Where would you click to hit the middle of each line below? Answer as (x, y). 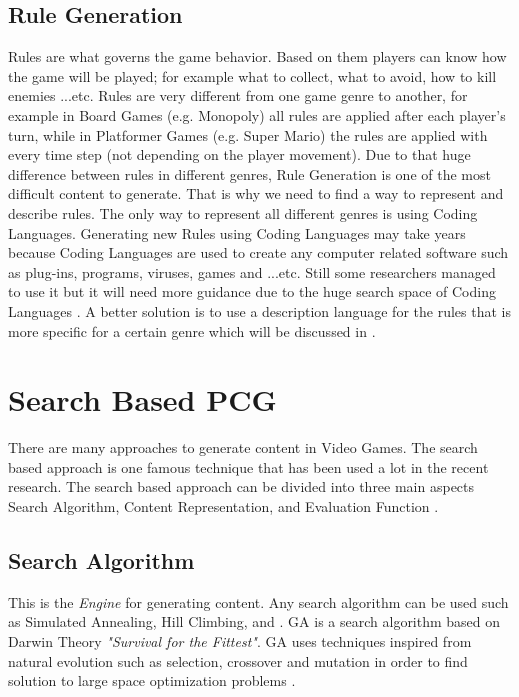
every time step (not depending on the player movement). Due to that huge (239, 154)
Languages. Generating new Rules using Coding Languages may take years (237, 232)
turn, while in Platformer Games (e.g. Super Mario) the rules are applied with (248, 134)
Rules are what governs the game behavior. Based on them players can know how (257, 56)
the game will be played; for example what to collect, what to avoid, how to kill (252, 75)
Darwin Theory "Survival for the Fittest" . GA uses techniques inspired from (240, 641)
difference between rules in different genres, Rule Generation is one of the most (249, 173)
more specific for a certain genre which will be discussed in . (192, 330)
